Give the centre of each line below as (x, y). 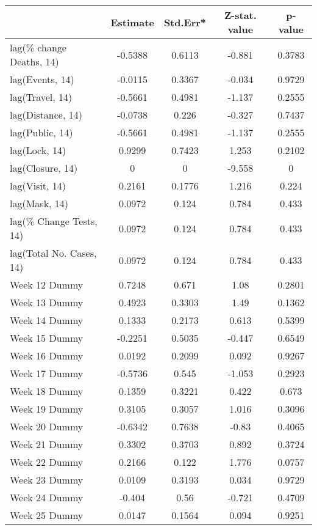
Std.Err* (185, 22)
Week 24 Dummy (47, 497)
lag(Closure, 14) (44, 168)
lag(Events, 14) (42, 79)
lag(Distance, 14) (46, 115)
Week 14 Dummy (47, 320)
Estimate (132, 22)
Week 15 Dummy (47, 338)
